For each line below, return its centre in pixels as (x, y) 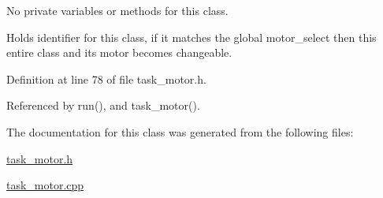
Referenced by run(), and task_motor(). (103, 105)
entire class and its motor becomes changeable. (119, 52)
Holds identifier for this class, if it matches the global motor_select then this (191, 37)
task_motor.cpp (45, 185)
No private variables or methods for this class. (117, 10)
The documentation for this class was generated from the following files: (180, 131)
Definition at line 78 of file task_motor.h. (106, 78)
